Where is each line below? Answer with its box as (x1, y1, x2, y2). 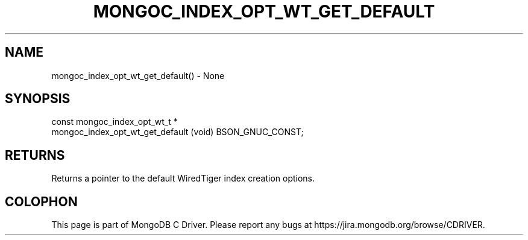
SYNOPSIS (5, 91, 71, 107)
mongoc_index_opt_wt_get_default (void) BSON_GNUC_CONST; (51, 127, 304, 137)
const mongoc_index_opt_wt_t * (51, 116, 178, 127)
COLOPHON (5, 194, 78, 209)
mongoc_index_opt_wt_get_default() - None (51, 70, 225, 81)
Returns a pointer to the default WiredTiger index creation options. (51, 173, 315, 184)
